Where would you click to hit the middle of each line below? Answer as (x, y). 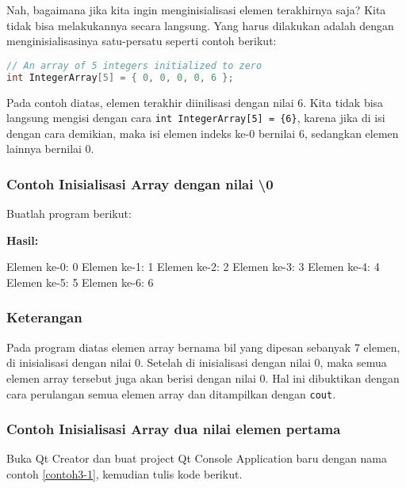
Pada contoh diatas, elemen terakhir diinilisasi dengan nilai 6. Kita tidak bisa (195, 102)
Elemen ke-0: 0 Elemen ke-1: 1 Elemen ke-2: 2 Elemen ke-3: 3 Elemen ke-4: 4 (193, 267)
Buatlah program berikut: (69, 213)
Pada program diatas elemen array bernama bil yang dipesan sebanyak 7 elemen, (203, 347)
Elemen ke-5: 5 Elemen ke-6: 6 (80, 282)
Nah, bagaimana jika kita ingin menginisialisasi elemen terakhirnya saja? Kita (196, 10)
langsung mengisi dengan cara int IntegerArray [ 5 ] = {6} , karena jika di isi (196, 118)
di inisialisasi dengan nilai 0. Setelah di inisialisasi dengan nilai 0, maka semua (197, 362)
